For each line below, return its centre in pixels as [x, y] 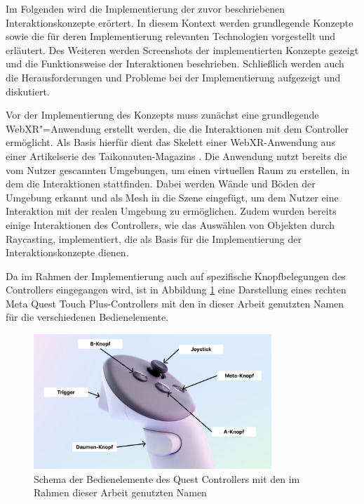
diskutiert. [28, 91]
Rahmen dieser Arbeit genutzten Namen [120, 492]
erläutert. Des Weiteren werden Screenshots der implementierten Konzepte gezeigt [182, 49]
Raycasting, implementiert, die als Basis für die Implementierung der [154, 238]
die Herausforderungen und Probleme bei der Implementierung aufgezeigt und [173, 77]
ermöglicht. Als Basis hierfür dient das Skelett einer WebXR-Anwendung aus [170, 142]
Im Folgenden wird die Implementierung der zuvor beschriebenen [145, 8]
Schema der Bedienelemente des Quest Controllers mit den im [167, 478]
